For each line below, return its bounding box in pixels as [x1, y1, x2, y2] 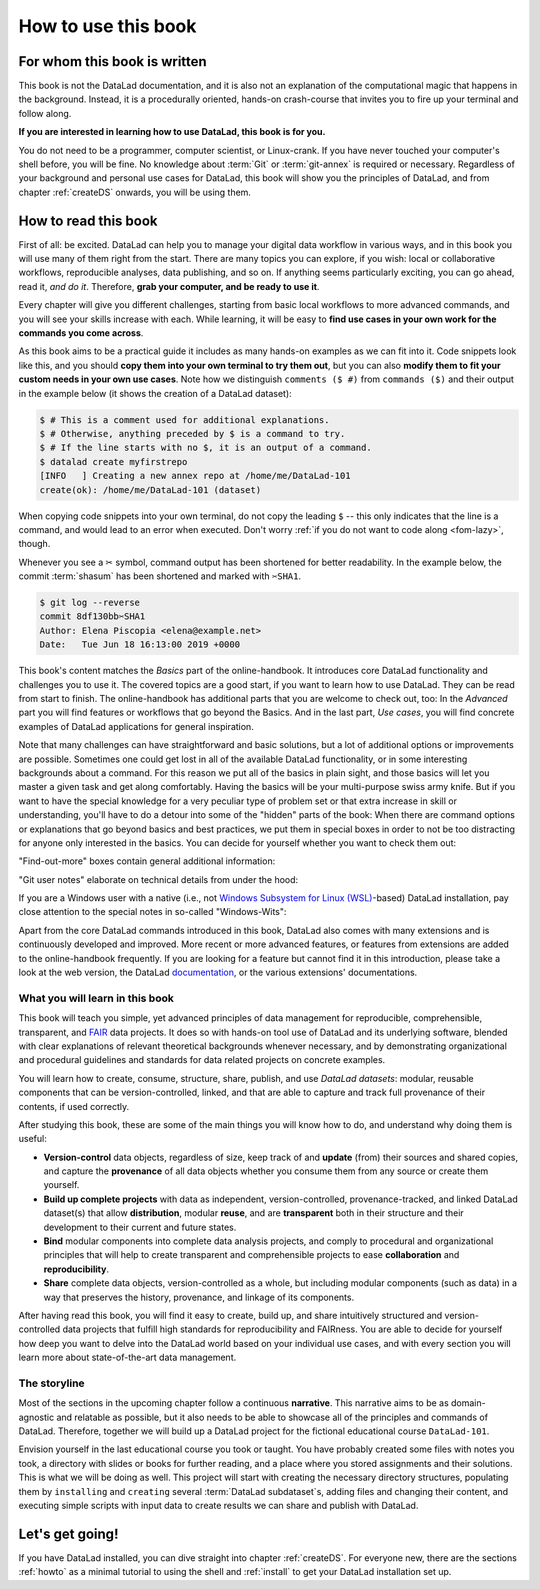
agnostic [18, 1411, 55, 1423]
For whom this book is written [18, 53, 207, 70]
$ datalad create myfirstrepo [39, 456, 188, 467]
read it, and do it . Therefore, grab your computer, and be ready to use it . [18, 280, 320, 292]
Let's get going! [18, 1525, 119, 1542]
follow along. [18, 107, 72, 119]
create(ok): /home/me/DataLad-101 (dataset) [39, 484, 262, 495]
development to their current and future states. [43, 1221, 237, 1233]
